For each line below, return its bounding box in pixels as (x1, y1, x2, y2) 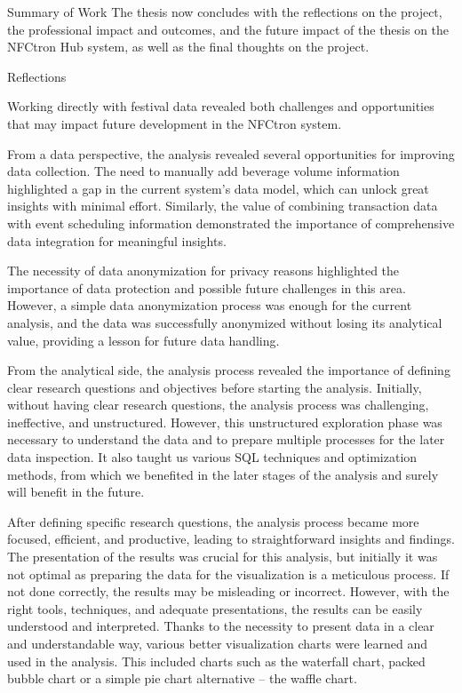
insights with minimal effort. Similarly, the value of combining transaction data (7, 196, 438, 215)
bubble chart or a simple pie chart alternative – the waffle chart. (7, 669, 357, 688)
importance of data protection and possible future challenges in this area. (7, 278, 406, 297)
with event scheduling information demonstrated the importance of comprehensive (7, 213, 455, 232)
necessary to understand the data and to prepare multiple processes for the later (7, 430, 445, 449)
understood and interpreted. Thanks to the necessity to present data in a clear (7, 617, 434, 635)
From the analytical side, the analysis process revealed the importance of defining (7, 361, 450, 379)
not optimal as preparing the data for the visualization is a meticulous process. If (7, 564, 450, 583)
